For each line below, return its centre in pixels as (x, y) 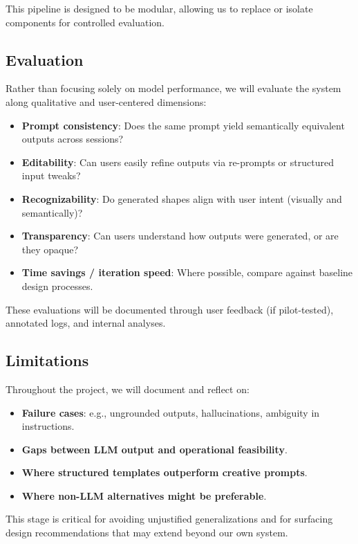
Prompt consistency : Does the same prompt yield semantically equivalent (183, 125)
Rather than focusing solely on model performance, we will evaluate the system (173, 88)
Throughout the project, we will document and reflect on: (128, 389)
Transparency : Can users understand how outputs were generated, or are (180, 236)
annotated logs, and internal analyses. (86, 323)
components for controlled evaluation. (85, 22)
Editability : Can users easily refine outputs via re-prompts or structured (178, 162)
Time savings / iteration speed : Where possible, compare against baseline (187, 272)
